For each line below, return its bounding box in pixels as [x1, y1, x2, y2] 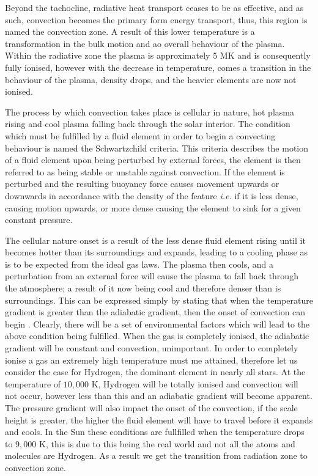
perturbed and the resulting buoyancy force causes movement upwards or [5, 177, 279, 190]
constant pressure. [5, 213, 73, 226]
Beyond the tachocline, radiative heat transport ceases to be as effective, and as [5, 1, 304, 13]
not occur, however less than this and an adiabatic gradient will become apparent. [5, 389, 312, 402]
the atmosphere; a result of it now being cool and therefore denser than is [5, 282, 281, 295]
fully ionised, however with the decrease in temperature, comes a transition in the [5, 60, 311, 73]
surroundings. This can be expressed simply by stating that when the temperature [5, 293, 313, 306]
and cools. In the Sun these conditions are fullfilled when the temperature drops [5, 425, 305, 438]
